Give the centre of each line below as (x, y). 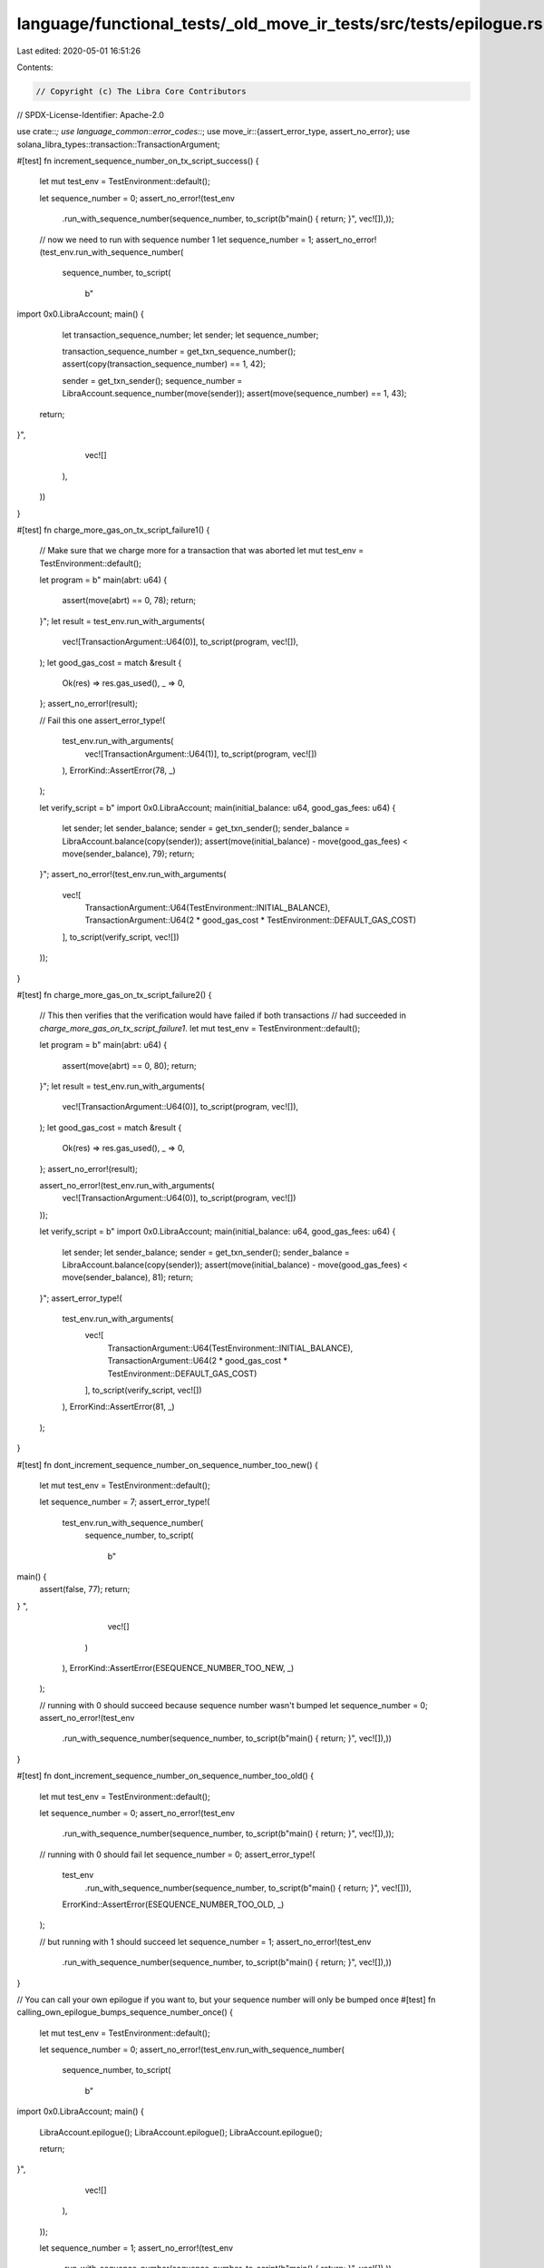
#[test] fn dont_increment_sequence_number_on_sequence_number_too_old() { (165, 1776)
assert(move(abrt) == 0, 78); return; (129, 601)
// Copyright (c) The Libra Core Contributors (141, 91)
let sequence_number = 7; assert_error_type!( (125, 1502)
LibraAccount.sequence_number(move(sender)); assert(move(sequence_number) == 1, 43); (234, 394)
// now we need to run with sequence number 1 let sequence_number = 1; (177, 240)
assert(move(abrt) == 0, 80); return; (129, 1065)
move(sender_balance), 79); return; (128, 854)
